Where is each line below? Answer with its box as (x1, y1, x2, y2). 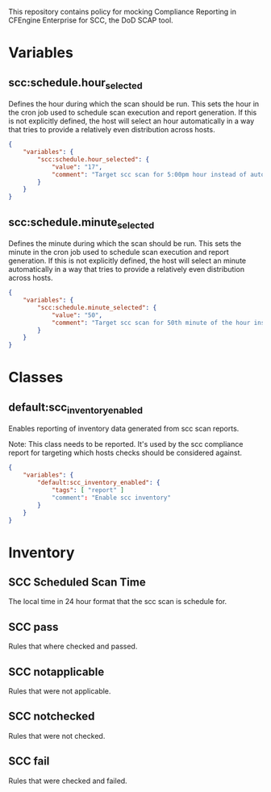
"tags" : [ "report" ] (51, 486, 125, 494)
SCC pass (8, 620, 59, 634)
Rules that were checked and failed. (8, 776, 127, 786)
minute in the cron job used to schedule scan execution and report (8, 248, 230, 257)
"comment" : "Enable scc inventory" (51, 494, 172, 502)
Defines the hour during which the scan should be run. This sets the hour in (8, 99, 260, 109)
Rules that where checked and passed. (8, 641, 138, 652)
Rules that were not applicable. (8, 686, 111, 696)
